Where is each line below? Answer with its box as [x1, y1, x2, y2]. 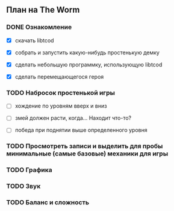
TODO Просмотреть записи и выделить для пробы [6, 142, 163, 151]
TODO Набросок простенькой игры [6, 88, 116, 97]
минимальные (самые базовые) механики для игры [6, 149, 169, 158]
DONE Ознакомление [6, 23, 72, 31]
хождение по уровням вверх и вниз [14, 102, 107, 109]
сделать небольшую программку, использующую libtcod [14, 60, 163, 68]
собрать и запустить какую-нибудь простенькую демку [14, 48, 160, 56]
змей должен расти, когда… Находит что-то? [14, 114, 132, 122]
